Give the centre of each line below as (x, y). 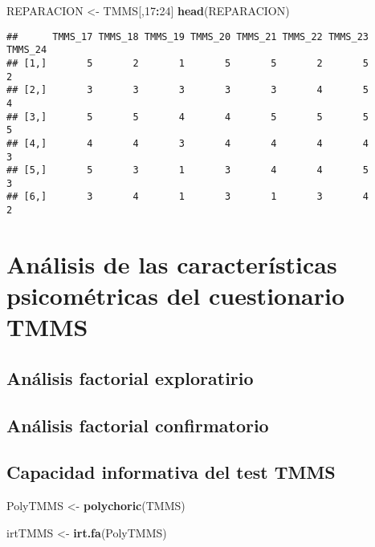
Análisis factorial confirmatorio (138, 425)
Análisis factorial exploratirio (130, 377)
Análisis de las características (172, 263)
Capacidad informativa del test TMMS (171, 472)
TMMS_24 (27, 50)
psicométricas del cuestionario (176, 296)
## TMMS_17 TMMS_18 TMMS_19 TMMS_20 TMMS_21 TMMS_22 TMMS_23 (188, 36)
